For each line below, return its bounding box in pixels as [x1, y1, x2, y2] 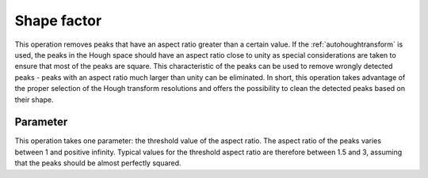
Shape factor [14, 12, 102, 29]
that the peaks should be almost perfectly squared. [14, 158, 182, 168]
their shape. [14, 95, 54, 104]
